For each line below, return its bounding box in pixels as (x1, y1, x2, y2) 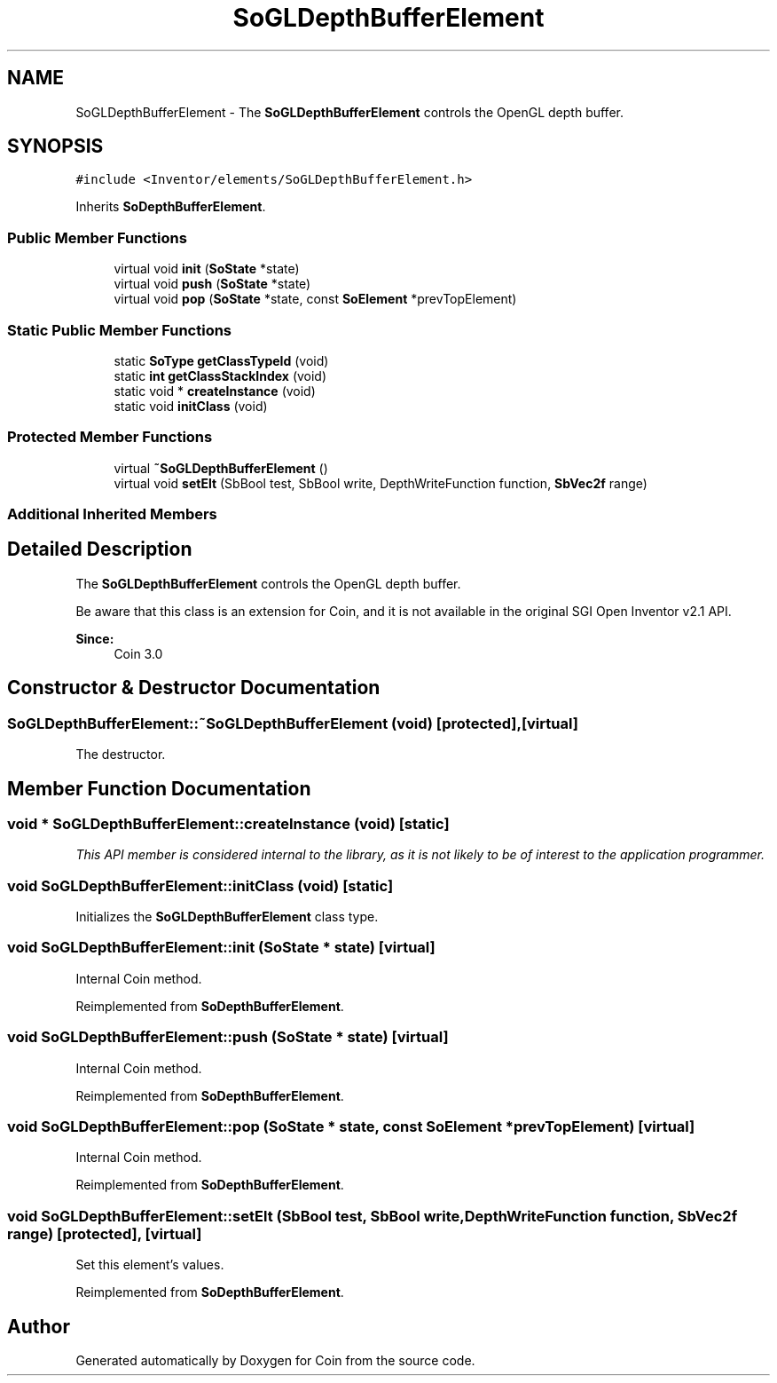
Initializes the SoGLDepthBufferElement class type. (75, 909, 379, 925)
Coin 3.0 (114, 645, 163, 661)
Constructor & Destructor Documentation (7, 676, 381, 699)
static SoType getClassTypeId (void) (114, 352, 329, 368)
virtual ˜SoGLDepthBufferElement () (114, 460, 328, 476)
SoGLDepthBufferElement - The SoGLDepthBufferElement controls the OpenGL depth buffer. (75, 104, 624, 120)
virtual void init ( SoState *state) (114, 261, 300, 277)
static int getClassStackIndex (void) (114, 367, 327, 383)
